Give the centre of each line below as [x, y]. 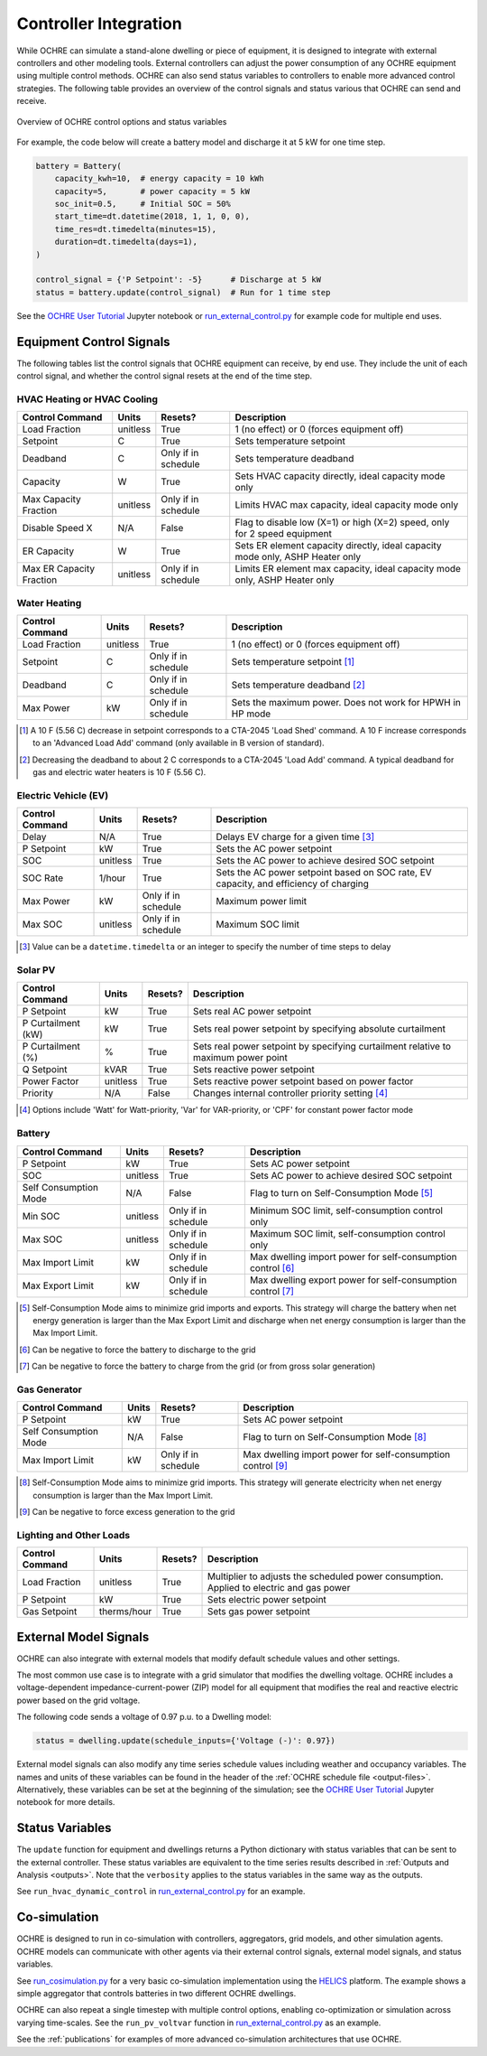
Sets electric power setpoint [266, 1600]
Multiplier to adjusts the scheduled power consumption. [325, 1576]
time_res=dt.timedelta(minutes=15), [135, 229]
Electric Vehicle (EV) [63, 795]
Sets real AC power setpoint [252, 1012]
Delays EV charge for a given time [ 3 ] [295, 837]
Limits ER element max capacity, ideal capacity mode [348, 569]
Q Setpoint [45, 1070]
